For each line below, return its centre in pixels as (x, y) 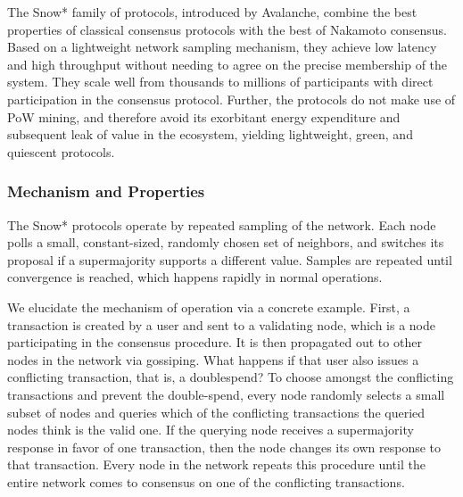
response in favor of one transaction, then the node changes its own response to (224, 447)
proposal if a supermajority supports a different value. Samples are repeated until (230, 259)
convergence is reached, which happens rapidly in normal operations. (195, 277)
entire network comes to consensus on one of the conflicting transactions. (206, 481)
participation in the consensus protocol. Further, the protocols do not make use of (231, 99)
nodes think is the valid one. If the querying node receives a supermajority (211, 430)
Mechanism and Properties (106, 191)
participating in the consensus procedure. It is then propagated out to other (215, 342)
